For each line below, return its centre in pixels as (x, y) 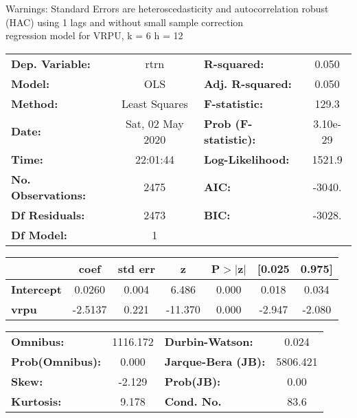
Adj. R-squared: (247, 83)
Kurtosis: (36, 401)
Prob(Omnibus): (56, 361)
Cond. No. (193, 401)
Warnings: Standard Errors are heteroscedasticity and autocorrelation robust (167, 8)
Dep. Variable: (51, 63)
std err (136, 268)
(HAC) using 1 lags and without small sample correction (125, 22)
